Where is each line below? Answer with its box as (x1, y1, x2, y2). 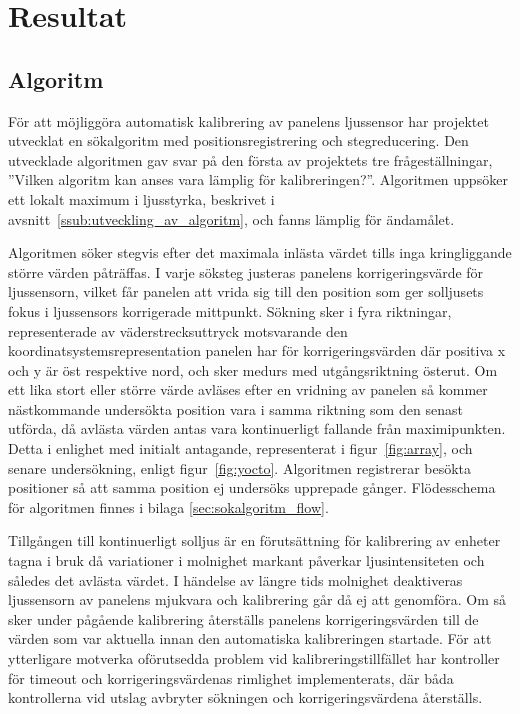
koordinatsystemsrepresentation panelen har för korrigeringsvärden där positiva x (8, 340, 506, 361)
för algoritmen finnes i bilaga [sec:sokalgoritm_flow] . (8, 496, 329, 517)
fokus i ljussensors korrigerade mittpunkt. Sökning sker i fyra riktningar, (8, 300, 452, 321)
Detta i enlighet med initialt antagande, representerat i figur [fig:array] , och (8, 438, 473, 459)
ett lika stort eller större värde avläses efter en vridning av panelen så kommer (8, 379, 488, 400)
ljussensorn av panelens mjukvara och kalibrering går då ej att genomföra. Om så (8, 589, 507, 610)
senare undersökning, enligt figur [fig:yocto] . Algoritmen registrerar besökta (8, 457, 472, 478)
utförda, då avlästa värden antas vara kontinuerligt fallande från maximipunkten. (8, 418, 506, 439)
